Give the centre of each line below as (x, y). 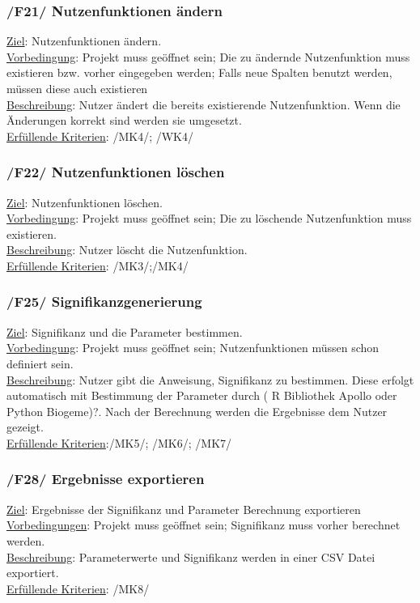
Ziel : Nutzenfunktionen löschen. (85, 202)
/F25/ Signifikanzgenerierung (104, 301)
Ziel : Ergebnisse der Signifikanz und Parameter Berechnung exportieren (184, 509)
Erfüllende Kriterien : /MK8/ (78, 588)
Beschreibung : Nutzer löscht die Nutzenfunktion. (127, 250)
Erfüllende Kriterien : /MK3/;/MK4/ (98, 265)
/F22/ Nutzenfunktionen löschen (116, 172)
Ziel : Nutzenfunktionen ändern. (84, 41)
